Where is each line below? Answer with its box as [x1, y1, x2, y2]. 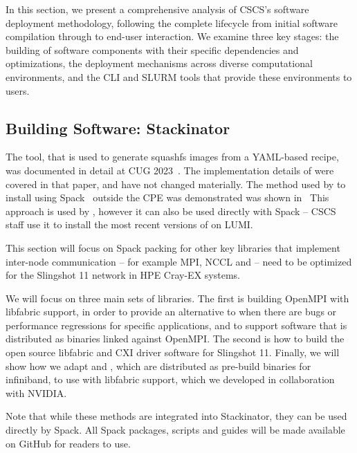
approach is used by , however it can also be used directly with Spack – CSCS [6, 203, 336, 218]
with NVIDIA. [6, 385, 67, 400]
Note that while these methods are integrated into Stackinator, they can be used [6, 409, 347, 423]
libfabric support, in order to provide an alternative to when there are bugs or [6, 304, 337, 319]
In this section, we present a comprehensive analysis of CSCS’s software [6, 2, 309, 16]
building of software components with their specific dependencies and [6, 42, 299, 57]
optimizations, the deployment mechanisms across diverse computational [6, 56, 313, 71]
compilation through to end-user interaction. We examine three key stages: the [6, 29, 339, 44]
